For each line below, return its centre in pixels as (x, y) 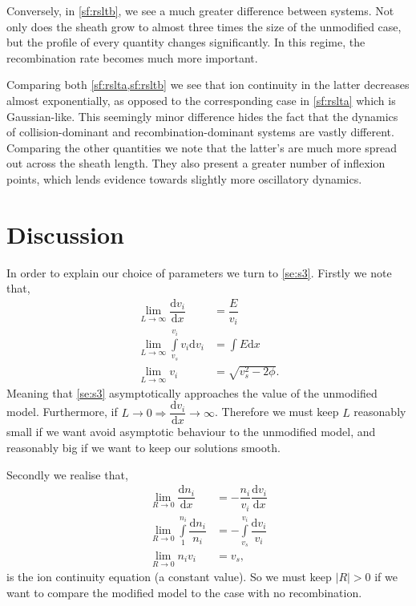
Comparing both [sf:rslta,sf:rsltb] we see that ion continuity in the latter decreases (208, 85)
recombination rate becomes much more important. (132, 57)
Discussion (65, 234)
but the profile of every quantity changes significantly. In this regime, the (186, 42)
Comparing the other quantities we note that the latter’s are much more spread (202, 147)
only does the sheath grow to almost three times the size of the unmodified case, (204, 26)
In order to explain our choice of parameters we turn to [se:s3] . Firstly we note (199, 272)
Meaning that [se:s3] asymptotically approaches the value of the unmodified (192, 392)
